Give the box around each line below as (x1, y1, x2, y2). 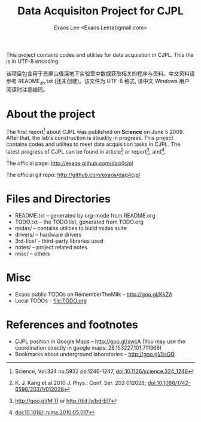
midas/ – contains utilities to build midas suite (14, 224, 127, 231)
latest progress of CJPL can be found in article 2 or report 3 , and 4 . (6, 147, 166, 155)
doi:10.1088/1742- (147, 379, 191, 386)
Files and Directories (6, 192, 111, 206)
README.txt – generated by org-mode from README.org (14, 212, 156, 219)
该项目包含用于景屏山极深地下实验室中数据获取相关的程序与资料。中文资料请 (6, 70, 195, 77)
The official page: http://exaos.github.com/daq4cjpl (6, 160, 133, 167)
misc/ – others (14, 250, 50, 257)
